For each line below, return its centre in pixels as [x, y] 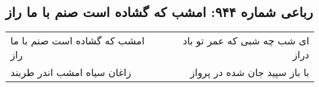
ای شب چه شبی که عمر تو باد [246, 41]
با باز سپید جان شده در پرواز [250, 72]
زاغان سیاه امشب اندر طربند [71, 72]
